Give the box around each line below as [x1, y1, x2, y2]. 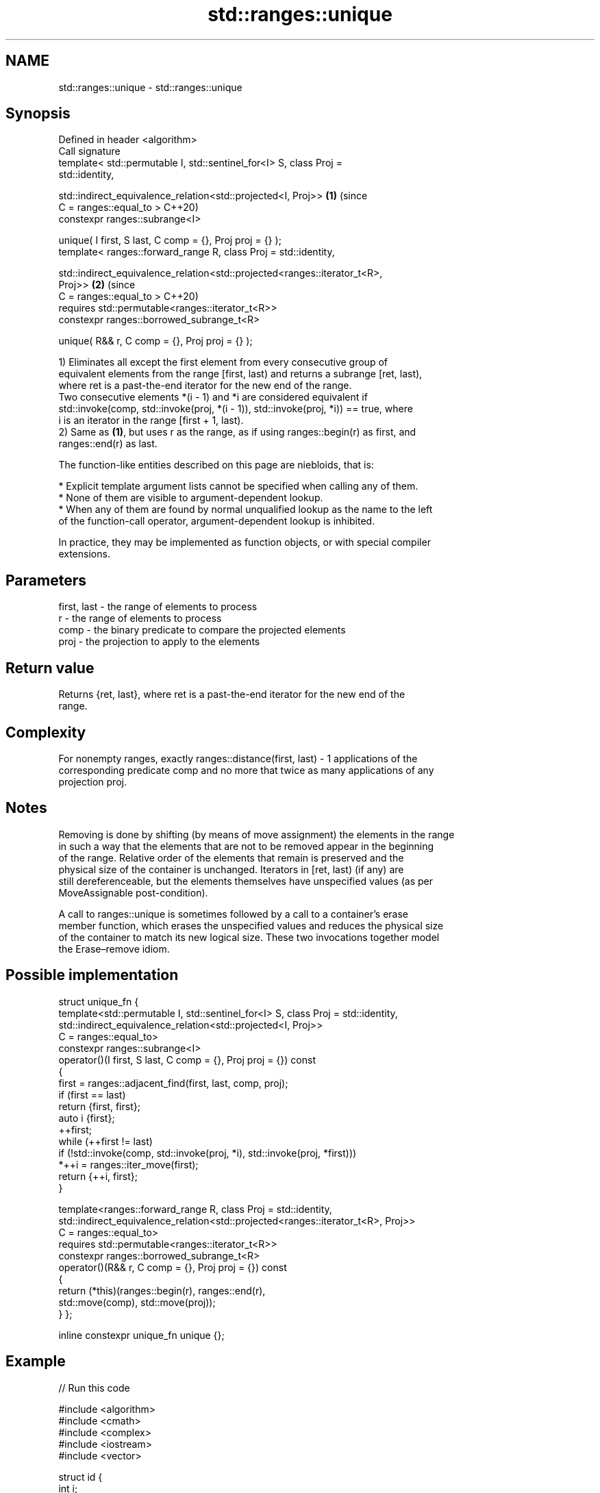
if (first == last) [58, 1088, 126, 1101]
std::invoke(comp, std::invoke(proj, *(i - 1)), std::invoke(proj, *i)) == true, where [58, 403, 413, 415]
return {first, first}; [58, 1100, 140, 1112]
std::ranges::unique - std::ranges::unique [58, 81, 242, 93]
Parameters [5, 571, 86, 589]
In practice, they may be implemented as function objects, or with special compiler [58, 536, 431, 549]
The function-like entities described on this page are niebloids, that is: [58, 459, 374, 471]
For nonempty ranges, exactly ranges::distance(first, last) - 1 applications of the [58, 752, 418, 764]
